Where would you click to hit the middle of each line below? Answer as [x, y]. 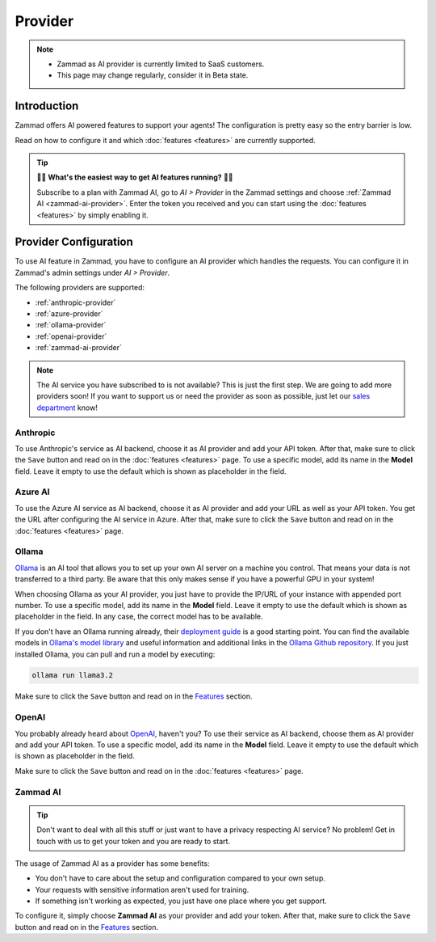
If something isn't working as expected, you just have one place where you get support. [181, 901]
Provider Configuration [74, 242]
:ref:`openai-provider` [71, 336]
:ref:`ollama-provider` [71, 325]
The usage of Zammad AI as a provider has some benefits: [112, 863]
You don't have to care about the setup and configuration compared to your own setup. [180, 878]
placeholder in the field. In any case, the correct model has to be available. [139, 617]
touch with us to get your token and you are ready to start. [133, 841]
